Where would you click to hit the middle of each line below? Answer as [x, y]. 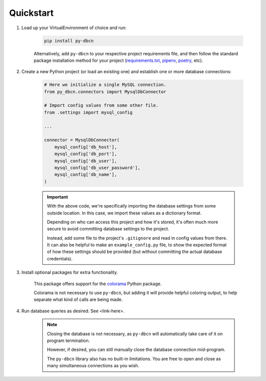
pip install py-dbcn [69, 41]
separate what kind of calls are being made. [78, 299]
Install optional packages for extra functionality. [70, 272]
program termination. [68, 340]
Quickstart [32, 13]
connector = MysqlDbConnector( [82, 140]
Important [58, 197]
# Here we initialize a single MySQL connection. [105, 85]
